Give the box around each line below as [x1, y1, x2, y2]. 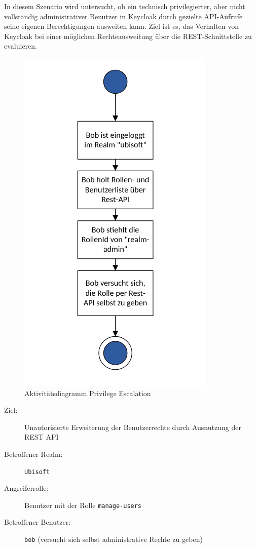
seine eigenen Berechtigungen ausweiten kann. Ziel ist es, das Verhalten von [4, 21, 239, 31]
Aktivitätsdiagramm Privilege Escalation [24, 387, 151, 398]
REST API [24, 432, 59, 442]
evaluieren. [4, 41, 37, 51]
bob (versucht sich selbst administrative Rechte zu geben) [24, 534, 203, 544]
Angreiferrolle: [4, 483, 49, 493]
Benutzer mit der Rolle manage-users [24, 499, 142, 510]
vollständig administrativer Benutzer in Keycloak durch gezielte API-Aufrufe [4, 11, 243, 21]
